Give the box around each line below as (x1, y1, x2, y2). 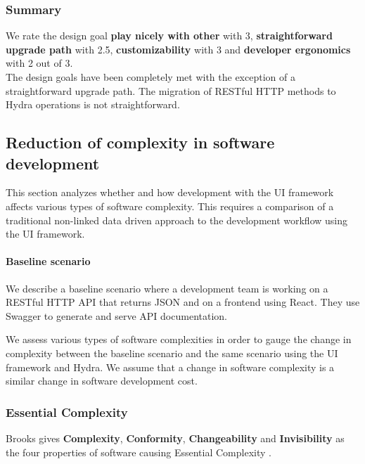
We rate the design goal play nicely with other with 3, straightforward (6, 28, 333, 43)
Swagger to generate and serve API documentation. (6, 308, 227, 323)
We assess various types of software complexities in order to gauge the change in (6, 332, 352, 347)
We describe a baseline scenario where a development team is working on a (6, 281, 328, 295)
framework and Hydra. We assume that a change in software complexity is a (6, 359, 335, 374)
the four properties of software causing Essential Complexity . (6, 444, 271, 459)
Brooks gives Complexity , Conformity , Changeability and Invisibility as (6, 430, 345, 445)
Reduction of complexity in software (6, 131, 275, 153)
